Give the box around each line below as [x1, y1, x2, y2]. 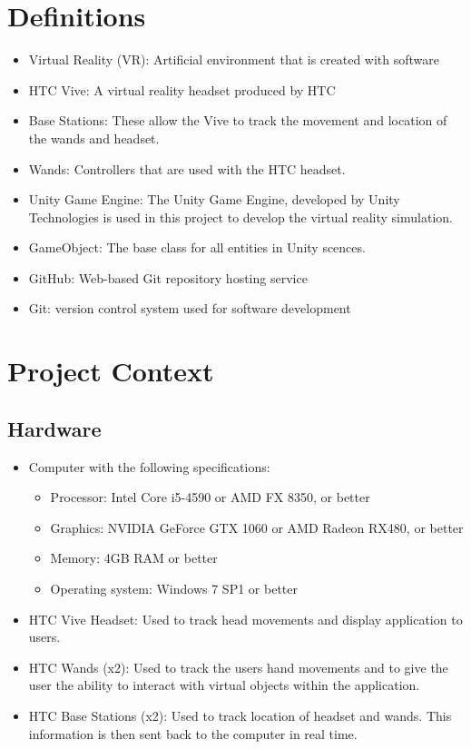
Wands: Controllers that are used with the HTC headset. [28, 159, 346, 178]
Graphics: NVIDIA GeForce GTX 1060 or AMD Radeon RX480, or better [50, 517, 464, 537]
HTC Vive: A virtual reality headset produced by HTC [28, 80, 336, 99]
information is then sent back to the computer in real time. [28, 724, 358, 743]
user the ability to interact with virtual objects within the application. [28, 675, 420, 695]
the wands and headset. [28, 128, 160, 147]
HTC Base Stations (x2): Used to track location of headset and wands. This [28, 705, 452, 724]
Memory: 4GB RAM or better [50, 548, 218, 567]
